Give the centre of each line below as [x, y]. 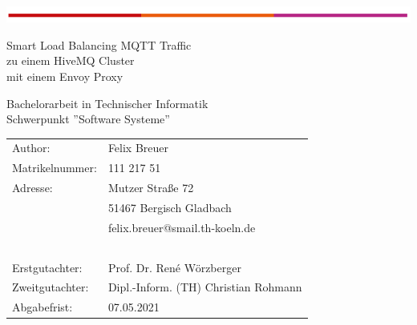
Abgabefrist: [43, 307]
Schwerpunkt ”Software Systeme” [88, 119]
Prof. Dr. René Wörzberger [174, 267]
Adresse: [32, 188]
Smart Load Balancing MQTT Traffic [99, 44]
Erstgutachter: [47, 267]
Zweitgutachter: [51, 287]
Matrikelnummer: [55, 168]
